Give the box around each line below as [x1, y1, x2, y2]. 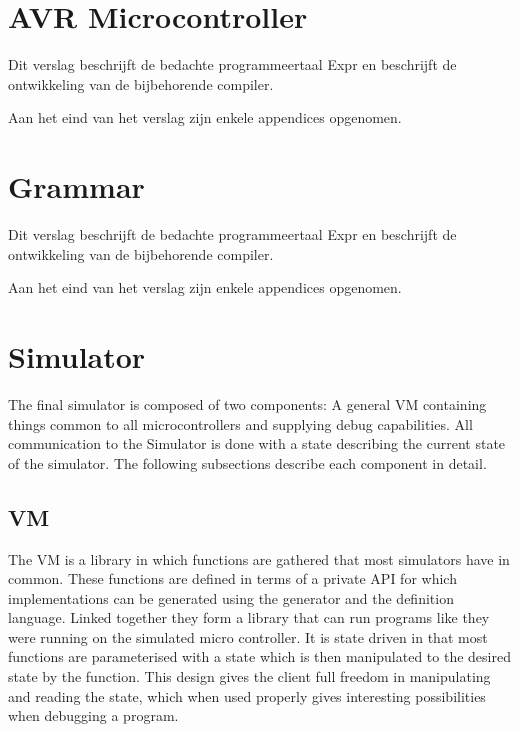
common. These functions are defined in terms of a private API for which [8, 568, 457, 589]
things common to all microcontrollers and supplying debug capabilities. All [8, 413, 473, 434]
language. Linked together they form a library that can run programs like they [8, 607, 490, 628]
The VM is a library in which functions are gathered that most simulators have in [8, 548, 510, 569]
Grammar [8, 166, 145, 207]
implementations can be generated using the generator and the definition [8, 587, 454, 608]
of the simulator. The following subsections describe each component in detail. [8, 452, 487, 473]
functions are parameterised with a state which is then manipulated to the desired [8, 646, 511, 667]
